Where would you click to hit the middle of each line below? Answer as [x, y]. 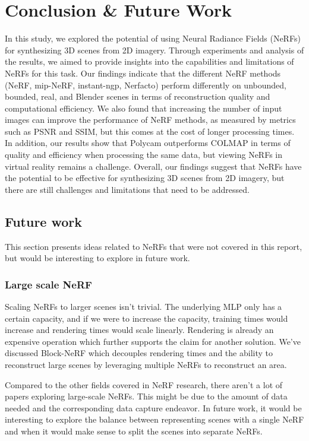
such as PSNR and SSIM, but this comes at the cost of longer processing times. [150, 131]
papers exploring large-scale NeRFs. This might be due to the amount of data [146, 396]
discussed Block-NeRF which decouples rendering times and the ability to [139, 353]
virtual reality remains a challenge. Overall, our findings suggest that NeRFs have [153, 166]
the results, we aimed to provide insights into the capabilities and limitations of [149, 61]
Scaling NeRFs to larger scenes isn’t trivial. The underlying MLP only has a [144, 307]
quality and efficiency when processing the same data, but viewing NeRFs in [144, 155]
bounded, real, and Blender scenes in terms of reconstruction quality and [138, 96]
